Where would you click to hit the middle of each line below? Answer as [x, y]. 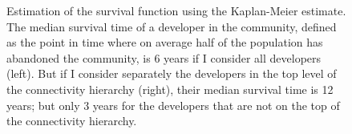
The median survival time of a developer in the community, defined [172, 26]
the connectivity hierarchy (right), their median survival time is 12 [170, 89]
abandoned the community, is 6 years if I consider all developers [164, 57]
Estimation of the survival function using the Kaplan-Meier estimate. [176, 10]
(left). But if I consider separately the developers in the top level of [172, 73]
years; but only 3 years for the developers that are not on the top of [173, 105]
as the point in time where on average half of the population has [165, 42]
